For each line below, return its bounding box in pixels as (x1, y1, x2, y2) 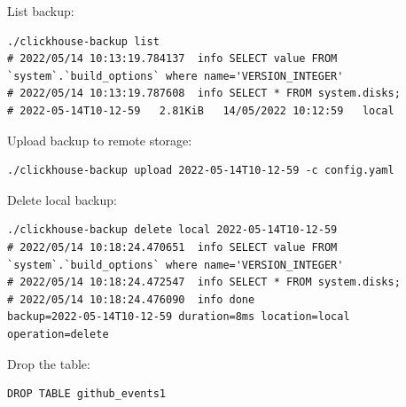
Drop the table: (7, 354, 90, 372)
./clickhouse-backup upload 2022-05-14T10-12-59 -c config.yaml (7, 164, 394, 177)
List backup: (7, 2, 74, 20)
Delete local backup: (7, 190, 117, 208)
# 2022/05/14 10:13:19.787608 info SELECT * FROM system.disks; (7, 87, 401, 100)
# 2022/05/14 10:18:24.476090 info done (7, 293, 255, 306)
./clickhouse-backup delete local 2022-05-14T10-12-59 (7, 223, 338, 237)
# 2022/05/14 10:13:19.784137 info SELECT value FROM (7, 52, 338, 66)
